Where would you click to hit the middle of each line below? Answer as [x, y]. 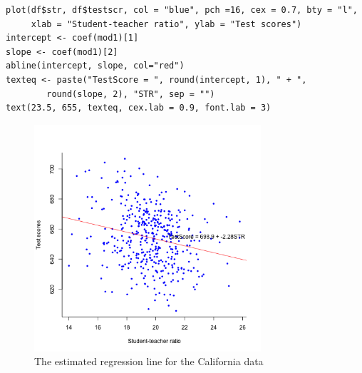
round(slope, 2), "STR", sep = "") [131, 94]
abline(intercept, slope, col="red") [95, 66]
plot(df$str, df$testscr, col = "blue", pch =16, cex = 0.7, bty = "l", [182, 10]
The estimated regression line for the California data [149, 361]
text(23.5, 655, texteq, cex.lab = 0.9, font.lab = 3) [139, 108]
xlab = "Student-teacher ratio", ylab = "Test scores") [166, 24]
